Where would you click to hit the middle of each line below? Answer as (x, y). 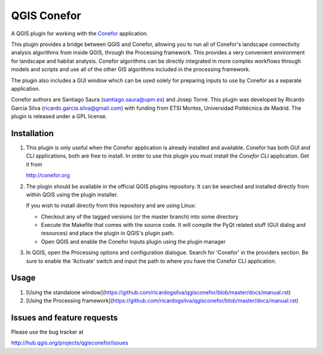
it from (34, 164)
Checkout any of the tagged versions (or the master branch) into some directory (140, 216)
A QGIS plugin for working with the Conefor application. (80, 33)
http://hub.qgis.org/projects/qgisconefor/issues (70, 343)
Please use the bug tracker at (47, 332)
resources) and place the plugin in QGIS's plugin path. (108, 233)
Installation (32, 133)
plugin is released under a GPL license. (59, 116)
